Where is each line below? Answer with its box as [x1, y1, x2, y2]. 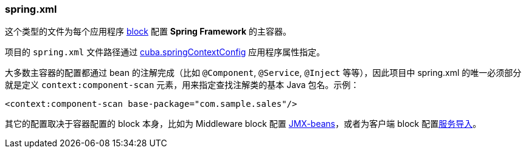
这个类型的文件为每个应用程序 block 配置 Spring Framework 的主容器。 [5, 26, 292, 37]
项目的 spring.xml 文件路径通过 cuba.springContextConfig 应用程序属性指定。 [5, 47, 325, 58]
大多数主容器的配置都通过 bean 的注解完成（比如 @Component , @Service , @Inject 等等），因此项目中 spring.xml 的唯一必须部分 [5, 67, 522, 78]
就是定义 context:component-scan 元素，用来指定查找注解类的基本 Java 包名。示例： [5, 80, 359, 90]
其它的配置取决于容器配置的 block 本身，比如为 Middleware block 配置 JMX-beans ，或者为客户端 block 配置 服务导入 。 [5, 118, 482, 129]
